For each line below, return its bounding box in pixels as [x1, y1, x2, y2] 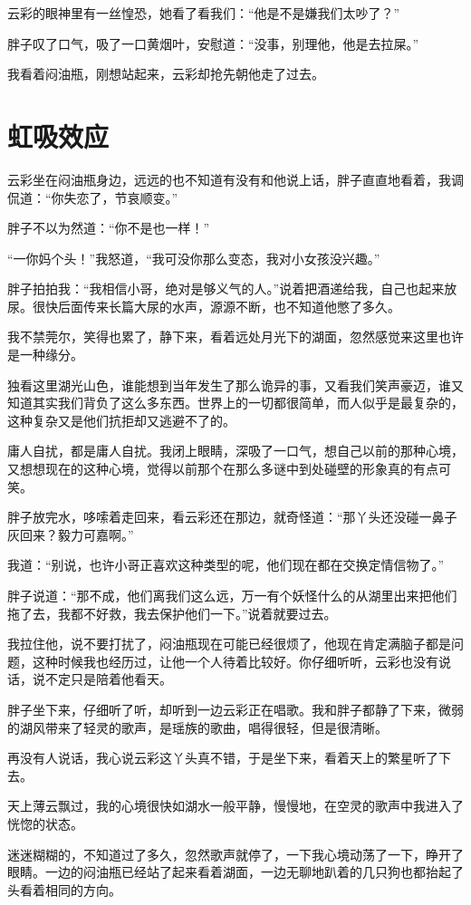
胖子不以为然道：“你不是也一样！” [7, 218, 210, 237]
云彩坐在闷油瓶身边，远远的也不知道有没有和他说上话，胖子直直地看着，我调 [7, 169, 464, 188]
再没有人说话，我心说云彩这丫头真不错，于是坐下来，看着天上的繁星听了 [7, 748, 438, 767]
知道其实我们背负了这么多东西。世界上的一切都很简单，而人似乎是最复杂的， [7, 393, 464, 412]
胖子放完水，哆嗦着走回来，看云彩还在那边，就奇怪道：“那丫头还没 [7, 507, 407, 526]
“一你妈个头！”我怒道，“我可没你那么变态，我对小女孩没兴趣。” [7, 248, 380, 267]
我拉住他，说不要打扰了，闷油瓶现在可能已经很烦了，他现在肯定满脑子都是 [7, 634, 451, 653]
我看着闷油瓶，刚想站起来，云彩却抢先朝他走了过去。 [7, 64, 324, 83]
